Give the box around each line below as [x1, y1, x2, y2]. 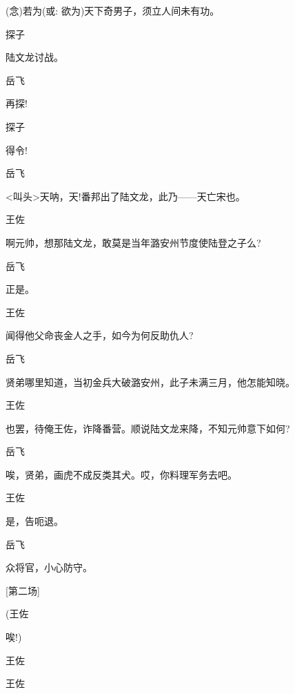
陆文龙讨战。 [6, 50, 63, 64]
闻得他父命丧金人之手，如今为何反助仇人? [6, 328, 194, 343]
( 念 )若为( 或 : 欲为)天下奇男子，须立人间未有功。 [6, 3, 220, 17]
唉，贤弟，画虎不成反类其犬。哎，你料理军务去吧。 [6, 467, 237, 481]
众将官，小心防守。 [6, 560, 92, 575]
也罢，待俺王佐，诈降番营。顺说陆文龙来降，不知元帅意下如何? [6, 421, 290, 435]
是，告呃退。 [6, 514, 63, 528]
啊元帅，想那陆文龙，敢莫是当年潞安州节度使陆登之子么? [6, 235, 261, 249]
